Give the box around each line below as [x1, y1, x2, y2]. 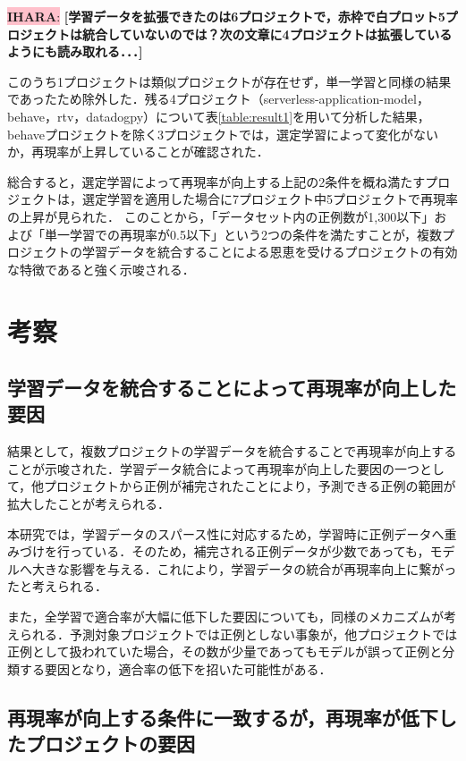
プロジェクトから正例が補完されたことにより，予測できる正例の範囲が [44, 477, 456, 495]
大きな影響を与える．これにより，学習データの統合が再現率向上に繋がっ [31, 559, 457, 578]
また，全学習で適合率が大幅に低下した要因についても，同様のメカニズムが [7, 607, 445, 626]
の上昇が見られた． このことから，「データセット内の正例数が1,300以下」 [7, 207, 435, 225]
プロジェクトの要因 [25, 730, 195, 757]
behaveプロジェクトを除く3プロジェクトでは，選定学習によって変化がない [7, 124, 438, 143]
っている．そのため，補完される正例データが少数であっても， [69, 542, 430, 561]
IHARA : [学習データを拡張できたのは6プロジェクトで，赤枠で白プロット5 [7, 7, 445, 25]
